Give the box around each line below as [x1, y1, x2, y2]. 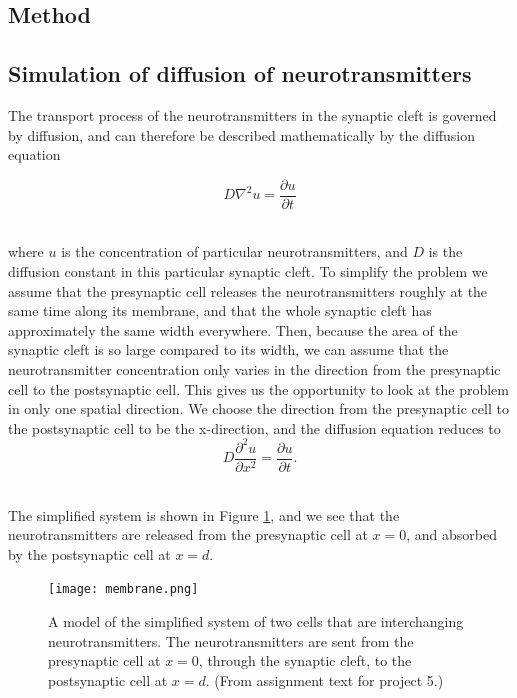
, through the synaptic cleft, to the [198, 650, 412, 671]
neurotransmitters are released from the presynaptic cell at [8, 524, 368, 545]
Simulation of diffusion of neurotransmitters [8, 58, 472, 89]
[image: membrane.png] [48, 582, 199, 597]
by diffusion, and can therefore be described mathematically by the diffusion [8, 124, 476, 145]
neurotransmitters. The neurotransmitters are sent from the [48, 630, 414, 651]
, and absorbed [406, 524, 497, 545]
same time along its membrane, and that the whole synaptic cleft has [8, 300, 432, 321]
